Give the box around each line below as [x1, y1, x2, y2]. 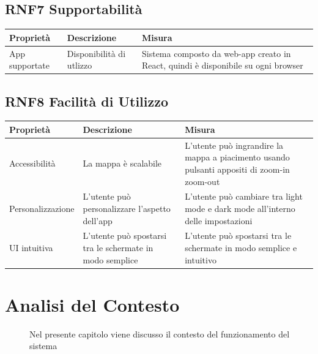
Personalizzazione [9, 202, 75, 214]
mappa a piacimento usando [185, 151, 290, 164]
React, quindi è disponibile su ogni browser [142, 59, 303, 72]
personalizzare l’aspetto [83, 202, 171, 214]
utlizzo [67, 59, 92, 72]
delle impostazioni [185, 214, 253, 227]
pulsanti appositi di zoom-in [185, 162, 290, 175]
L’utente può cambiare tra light [185, 190, 303, 203]
